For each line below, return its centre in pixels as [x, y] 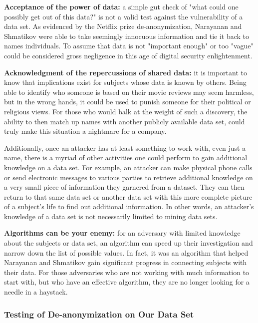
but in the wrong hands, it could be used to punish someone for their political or [128, 102]
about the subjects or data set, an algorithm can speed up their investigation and [129, 243]
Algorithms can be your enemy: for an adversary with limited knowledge [122, 233]
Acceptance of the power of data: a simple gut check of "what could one [121, 6]
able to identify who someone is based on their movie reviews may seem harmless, [129, 92]
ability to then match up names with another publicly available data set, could [125, 121]
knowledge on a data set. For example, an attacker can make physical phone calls [128, 167]
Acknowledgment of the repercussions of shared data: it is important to [126, 72]
